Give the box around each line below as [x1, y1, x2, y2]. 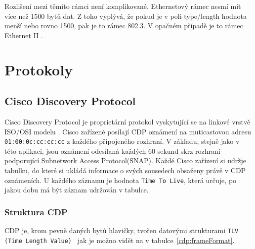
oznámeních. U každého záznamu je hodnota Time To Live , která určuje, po [4, 175, 237, 185]
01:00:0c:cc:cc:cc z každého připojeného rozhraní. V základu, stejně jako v [4, 136, 240, 146]
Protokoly [4, 59, 73, 79]
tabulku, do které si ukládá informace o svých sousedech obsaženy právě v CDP [4, 165, 246, 175]
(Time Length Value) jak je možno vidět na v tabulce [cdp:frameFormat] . [4, 235, 235, 245]
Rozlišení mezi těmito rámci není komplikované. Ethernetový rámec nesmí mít [4, 1, 241, 11]
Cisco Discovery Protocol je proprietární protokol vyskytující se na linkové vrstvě [4, 116, 251, 126]
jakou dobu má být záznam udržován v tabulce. [4, 185, 149, 195]
